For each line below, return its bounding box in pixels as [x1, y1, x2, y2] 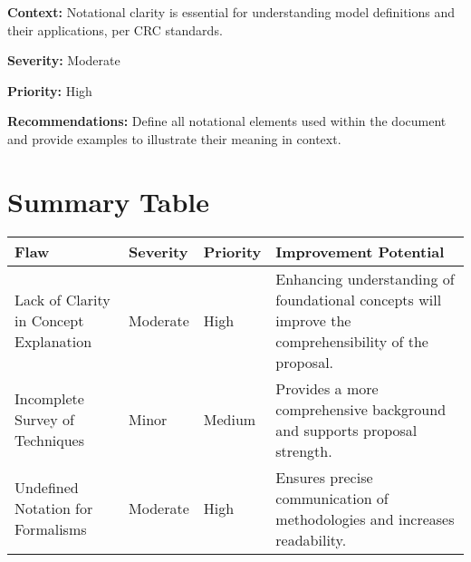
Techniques [14, 430, 84, 451]
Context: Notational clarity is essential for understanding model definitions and [7, 3, 456, 21]
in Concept [14, 309, 84, 331]
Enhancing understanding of [275, 267, 455, 289]
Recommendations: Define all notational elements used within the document [7, 111, 447, 131]
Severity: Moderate [7, 51, 120, 70]
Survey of [14, 409, 74, 431]
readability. [275, 528, 347, 550]
